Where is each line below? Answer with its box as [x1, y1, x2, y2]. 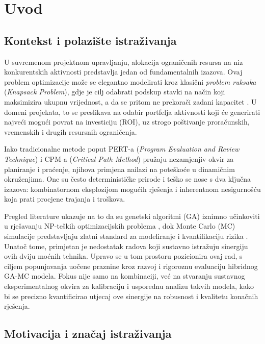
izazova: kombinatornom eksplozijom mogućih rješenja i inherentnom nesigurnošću [4, 183, 261, 194]
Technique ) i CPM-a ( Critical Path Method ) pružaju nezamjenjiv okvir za [4, 153, 234, 164]
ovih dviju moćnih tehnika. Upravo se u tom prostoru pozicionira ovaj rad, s [4, 251, 243, 261]
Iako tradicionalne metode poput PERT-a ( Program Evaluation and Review [4, 143, 240, 154]
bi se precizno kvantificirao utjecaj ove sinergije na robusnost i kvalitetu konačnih [4, 290, 258, 301]
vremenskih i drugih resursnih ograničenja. [4, 126, 137, 137]
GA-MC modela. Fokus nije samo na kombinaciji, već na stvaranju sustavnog [4, 271, 245, 281]
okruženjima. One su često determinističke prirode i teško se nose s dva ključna [4, 174, 251, 184]
